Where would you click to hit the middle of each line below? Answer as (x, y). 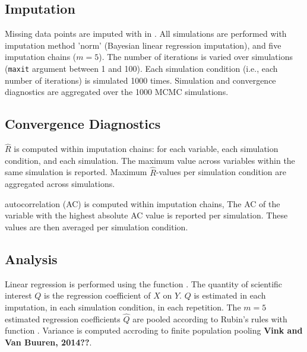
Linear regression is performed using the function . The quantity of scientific (144, 283)
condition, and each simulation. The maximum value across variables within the (150, 160)
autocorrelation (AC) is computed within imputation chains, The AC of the (143, 203)
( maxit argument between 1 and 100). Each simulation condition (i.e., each (141, 68)
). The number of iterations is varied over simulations (196, 57)
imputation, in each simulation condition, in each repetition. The (123, 307)
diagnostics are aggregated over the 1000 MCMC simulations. (117, 92)
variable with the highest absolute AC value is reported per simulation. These (146, 215)
